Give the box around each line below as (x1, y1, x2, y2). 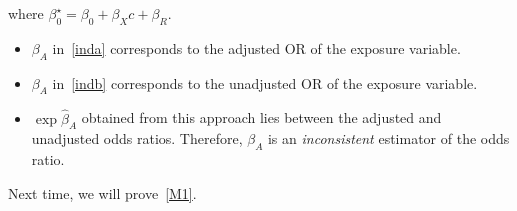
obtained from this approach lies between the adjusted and (81, 107, 442, 128)
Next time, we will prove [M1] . (8, 182, 197, 203)
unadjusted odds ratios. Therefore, (31, 128, 243, 149)
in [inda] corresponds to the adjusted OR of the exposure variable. (52, 37, 461, 58)
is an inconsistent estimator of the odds (267, 128, 510, 149)
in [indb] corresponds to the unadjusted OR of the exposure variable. (52, 72, 478, 93)
